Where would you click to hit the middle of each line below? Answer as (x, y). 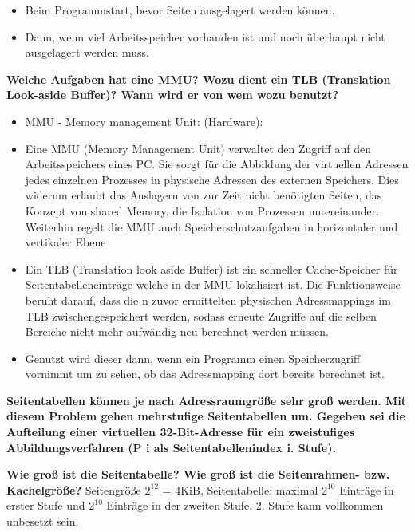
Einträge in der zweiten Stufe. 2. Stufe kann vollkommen (245, 505)
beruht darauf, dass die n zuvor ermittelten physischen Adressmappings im (208, 299)
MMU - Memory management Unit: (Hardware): (144, 121)
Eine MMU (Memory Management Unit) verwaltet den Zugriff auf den (198, 148)
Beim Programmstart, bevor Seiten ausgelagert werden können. (180, 10)
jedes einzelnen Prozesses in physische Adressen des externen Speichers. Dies (212, 179)
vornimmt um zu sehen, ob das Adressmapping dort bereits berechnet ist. (205, 374)
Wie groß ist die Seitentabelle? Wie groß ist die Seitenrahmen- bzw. (198, 474)
